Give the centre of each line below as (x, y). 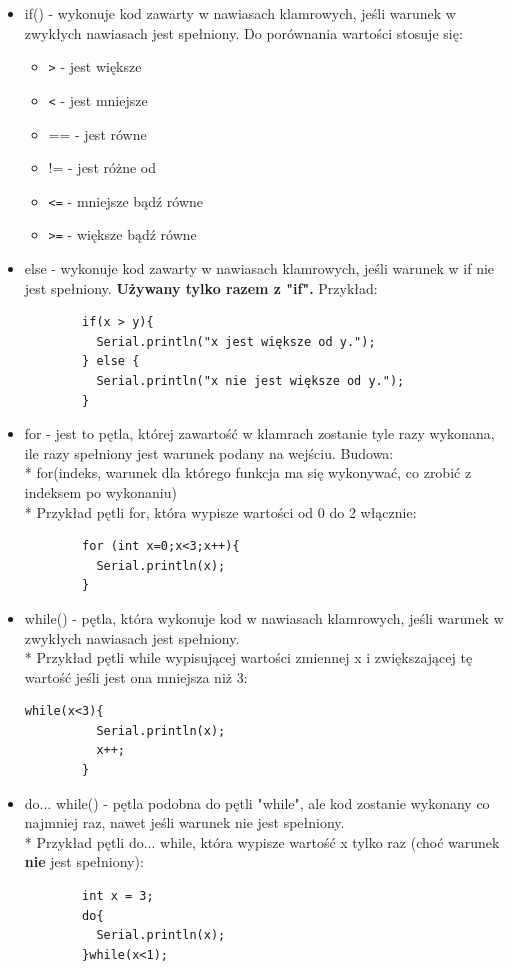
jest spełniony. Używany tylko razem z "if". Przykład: (201, 287)
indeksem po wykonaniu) (100, 491)
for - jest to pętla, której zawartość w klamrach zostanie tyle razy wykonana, (259, 433)
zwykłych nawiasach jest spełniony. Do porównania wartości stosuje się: (243, 32)
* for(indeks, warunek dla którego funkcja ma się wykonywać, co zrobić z (248, 472)
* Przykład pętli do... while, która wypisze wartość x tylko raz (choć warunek (262, 841)
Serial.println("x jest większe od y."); (236, 341)
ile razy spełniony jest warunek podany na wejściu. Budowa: (209, 452)
